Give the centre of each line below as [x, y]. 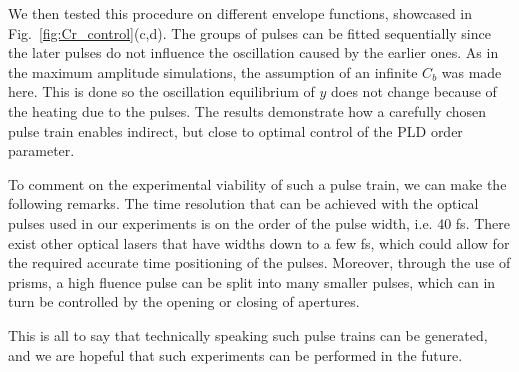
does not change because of [414, 91]
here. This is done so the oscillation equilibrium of [161, 91]
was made [471, 71]
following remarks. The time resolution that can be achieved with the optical [243, 203]
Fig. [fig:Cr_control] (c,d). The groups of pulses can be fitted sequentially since [249, 32]
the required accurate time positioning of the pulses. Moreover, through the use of [259, 262]
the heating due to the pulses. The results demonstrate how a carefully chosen [247, 110]
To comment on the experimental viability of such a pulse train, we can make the [257, 183]
